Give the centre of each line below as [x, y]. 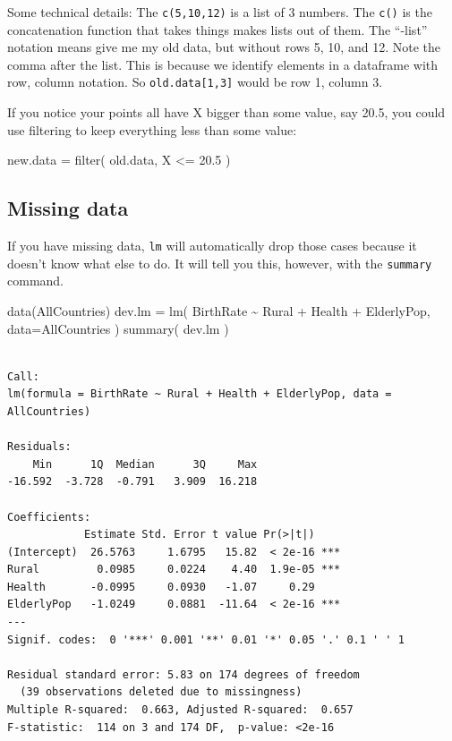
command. [35, 281]
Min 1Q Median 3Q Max [145, 464]
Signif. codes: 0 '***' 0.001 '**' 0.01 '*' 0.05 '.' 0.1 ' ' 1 [206, 639]
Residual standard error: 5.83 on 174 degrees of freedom [183, 674]
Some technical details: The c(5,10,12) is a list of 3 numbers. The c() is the [220, 12]
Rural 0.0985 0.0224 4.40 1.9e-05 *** [174, 570]
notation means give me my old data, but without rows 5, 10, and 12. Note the [224, 47]
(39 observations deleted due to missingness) [161, 692]
